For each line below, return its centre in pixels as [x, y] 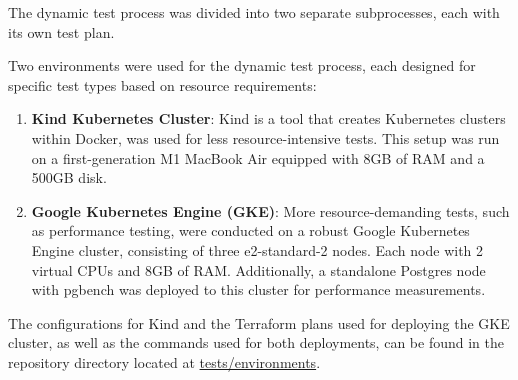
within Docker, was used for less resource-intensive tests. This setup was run [265, 137]
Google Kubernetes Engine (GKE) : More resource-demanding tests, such [270, 210]
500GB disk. [69, 177]
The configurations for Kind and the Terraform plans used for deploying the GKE [259, 322]
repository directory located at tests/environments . [164, 361]
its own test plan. [61, 31]
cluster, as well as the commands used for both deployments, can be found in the [256, 342]
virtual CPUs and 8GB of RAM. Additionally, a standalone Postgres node [258, 269]
